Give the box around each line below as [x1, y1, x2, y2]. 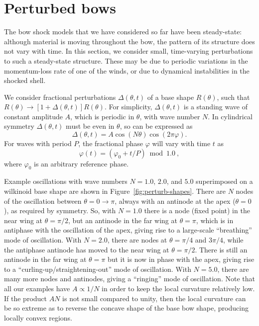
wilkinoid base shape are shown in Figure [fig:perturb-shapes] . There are [4, 186, 226, 196]
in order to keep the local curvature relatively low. [102, 283, 255, 293]
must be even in [66, 121, 115, 131]
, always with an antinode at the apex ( [115, 195, 236, 206]
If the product [4, 293, 47, 303]
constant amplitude [4, 111, 63, 121]
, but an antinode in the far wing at [68, 215, 177, 225]
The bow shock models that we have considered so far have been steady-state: [4, 26, 242, 37]
